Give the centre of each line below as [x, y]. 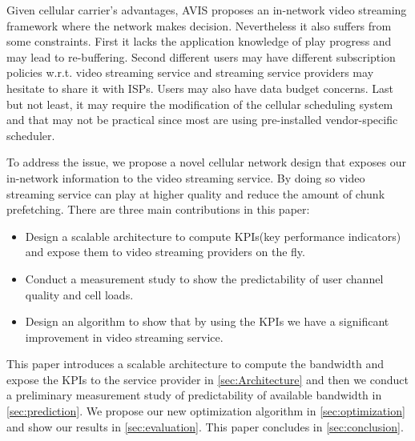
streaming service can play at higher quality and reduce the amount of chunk [196, 193]
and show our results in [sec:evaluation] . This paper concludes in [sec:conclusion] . [205, 426]
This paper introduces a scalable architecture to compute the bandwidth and [195, 364]
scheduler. [31, 135]
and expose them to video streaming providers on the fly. [165, 252]
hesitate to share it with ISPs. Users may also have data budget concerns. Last [200, 88]
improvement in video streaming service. [124, 337]
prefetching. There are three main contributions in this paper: [158, 209]
